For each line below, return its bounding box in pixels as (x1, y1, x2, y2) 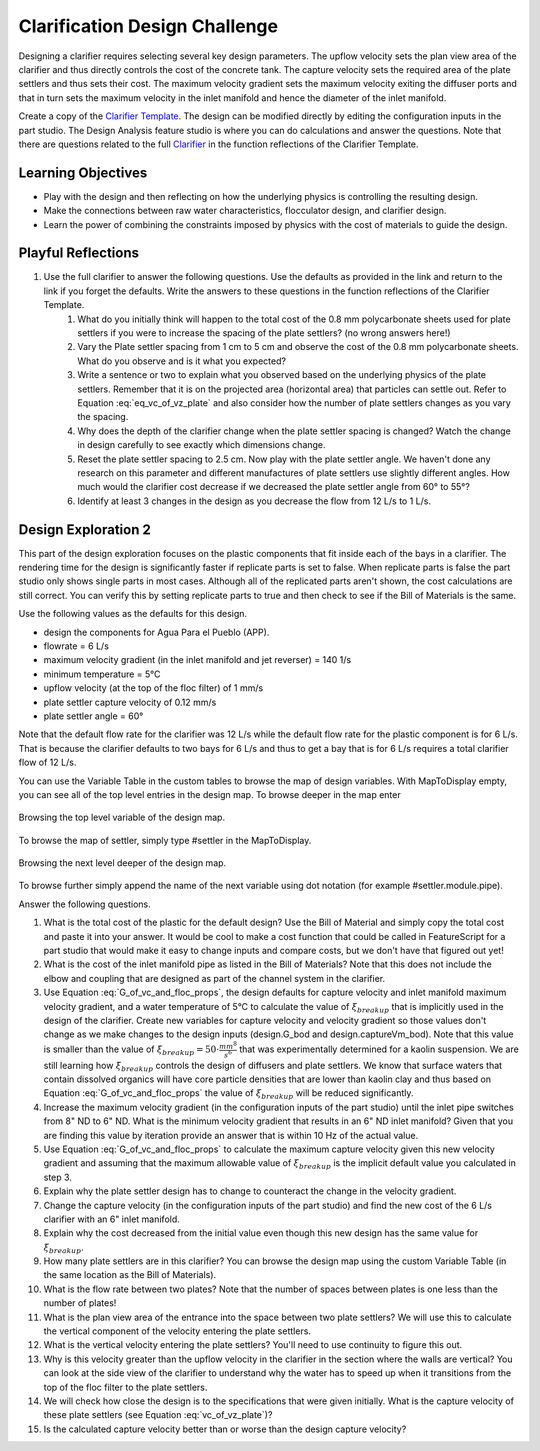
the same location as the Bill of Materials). (43, 1269, 217, 1281)
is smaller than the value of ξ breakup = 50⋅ (43, 1043, 220, 1057)
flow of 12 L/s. (18, 756, 77, 769)
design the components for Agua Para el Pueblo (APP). (43, 626, 270, 638)
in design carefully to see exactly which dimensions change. (77, 439, 326, 451)
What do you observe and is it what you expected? (77, 355, 287, 367)
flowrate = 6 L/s (43, 640, 110, 652)
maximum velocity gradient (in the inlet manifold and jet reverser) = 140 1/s (43, 654, 352, 666)
